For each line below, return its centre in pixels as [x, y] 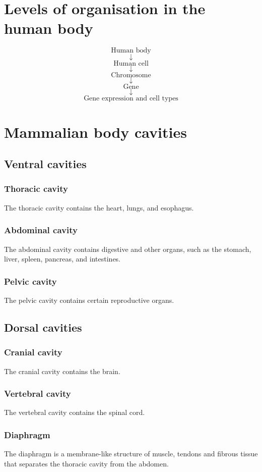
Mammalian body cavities [95, 132]
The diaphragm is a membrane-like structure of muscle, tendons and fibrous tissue [131, 454]
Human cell [131, 64]
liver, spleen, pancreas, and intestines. [62, 259]
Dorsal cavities [43, 327]
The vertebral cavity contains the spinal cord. [75, 412]
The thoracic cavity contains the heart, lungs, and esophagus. [99, 207]
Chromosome [131, 75]
